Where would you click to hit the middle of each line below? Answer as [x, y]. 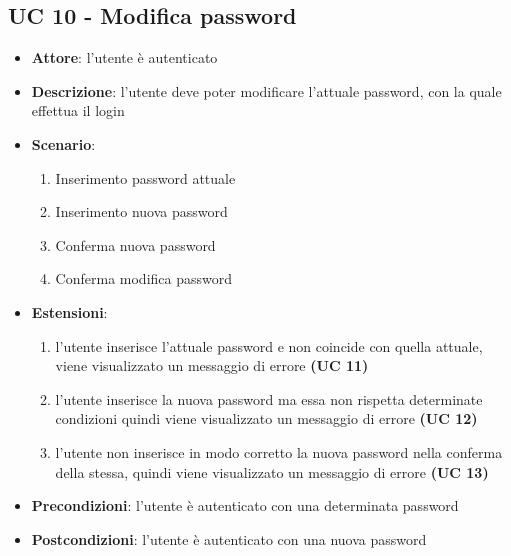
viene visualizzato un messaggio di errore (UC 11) [212, 365]
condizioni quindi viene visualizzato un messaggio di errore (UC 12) [266, 418]
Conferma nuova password [135, 244]
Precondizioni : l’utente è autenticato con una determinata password [245, 505]
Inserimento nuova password [141, 211]
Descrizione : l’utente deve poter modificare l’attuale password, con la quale [266, 90]
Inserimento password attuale [145, 177]
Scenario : [63, 143]
